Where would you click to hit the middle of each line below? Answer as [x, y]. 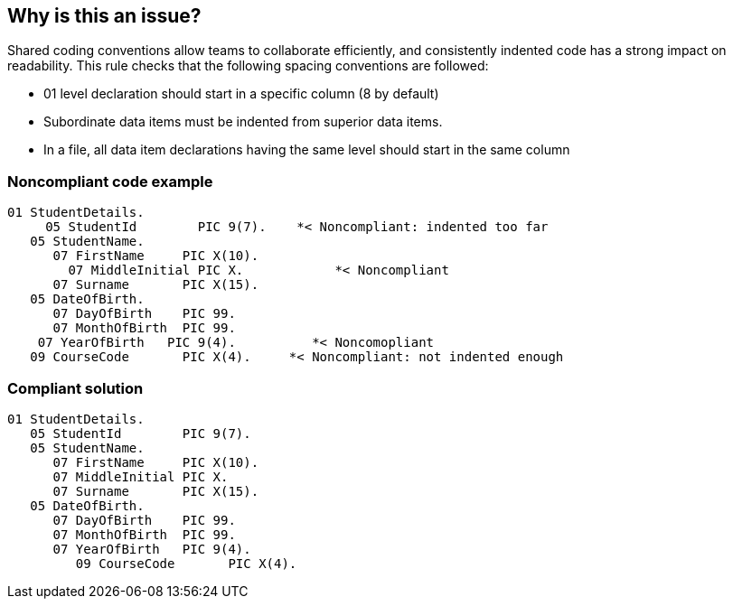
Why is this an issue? [104, 16]
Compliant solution [75, 388]
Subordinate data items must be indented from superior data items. [243, 122]
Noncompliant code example [110, 181]
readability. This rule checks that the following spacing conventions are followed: [248, 66]
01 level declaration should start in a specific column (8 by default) [241, 94]
